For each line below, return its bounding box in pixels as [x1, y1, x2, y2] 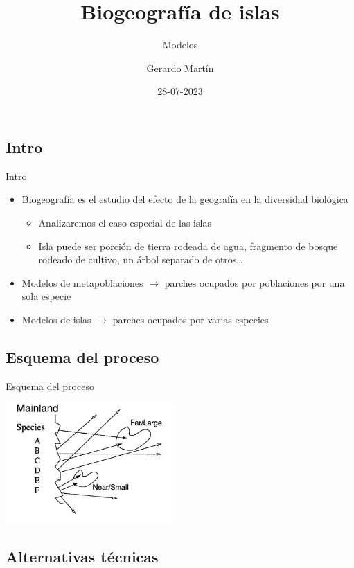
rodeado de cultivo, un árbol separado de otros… [38, 252, 243, 267]
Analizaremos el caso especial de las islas [38, 215, 211, 229]
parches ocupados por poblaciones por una [164, 275, 345, 290]
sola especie [21, 289, 71, 303]
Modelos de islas [21, 312, 91, 326]
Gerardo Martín [146, 60, 214, 75]
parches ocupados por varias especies [112, 312, 269, 326]
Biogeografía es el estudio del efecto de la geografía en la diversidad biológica [21, 192, 348, 206]
